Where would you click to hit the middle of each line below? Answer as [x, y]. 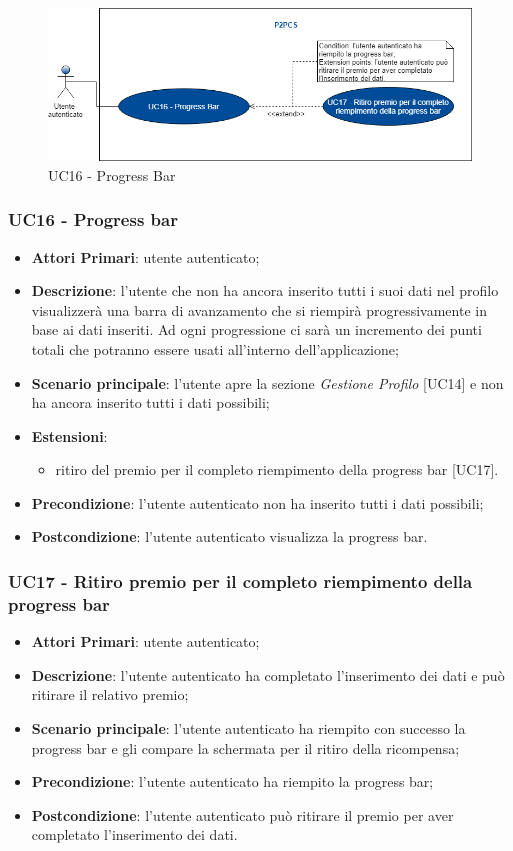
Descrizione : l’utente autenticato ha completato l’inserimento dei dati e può [268, 674]
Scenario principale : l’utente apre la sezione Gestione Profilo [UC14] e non [267, 382]
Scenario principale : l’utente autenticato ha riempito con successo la [248, 728]
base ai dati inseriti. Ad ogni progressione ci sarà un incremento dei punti [256, 329]
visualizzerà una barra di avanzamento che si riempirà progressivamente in [259, 309]
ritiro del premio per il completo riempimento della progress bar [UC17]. [277, 469]
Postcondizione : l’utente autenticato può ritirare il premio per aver [242, 814]
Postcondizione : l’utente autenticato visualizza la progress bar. [229, 536]
